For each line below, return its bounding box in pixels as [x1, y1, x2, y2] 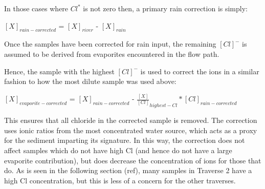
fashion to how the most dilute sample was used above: [4, 76, 176, 87]
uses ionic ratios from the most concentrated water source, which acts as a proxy [4, 124, 257, 135]
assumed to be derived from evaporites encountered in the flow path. [4, 48, 219, 59]
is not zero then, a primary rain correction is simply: [83, 3, 248, 13]
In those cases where [4, 3, 69, 13]
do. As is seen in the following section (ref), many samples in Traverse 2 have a [4, 165, 252, 176]
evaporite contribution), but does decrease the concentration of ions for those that [4, 155, 261, 165]
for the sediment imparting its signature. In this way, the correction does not [4, 135, 245, 145]
